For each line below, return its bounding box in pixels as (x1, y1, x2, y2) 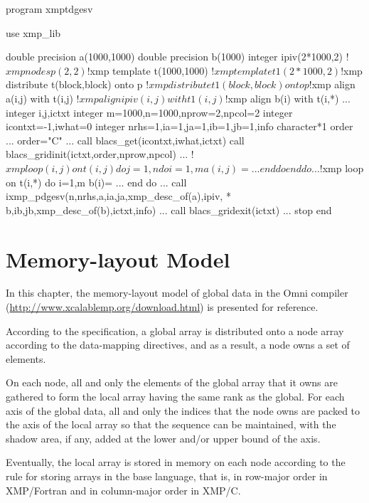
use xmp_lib (6, 25, 61, 40)
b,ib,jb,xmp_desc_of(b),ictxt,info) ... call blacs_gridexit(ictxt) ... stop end (6, 202, 332, 217)
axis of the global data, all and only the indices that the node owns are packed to (6, 403, 360, 418)
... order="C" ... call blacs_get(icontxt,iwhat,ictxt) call (6, 132, 245, 147)
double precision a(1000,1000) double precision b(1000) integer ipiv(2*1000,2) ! (6, 49, 349, 64)
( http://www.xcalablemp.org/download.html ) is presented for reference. (6, 300, 319, 314)
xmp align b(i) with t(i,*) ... (228, 90, 351, 105)
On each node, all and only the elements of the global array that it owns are (6, 375, 338, 390)
